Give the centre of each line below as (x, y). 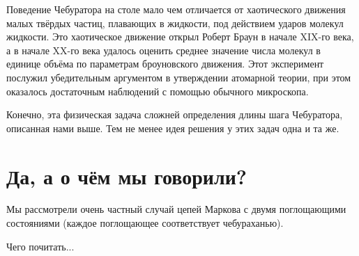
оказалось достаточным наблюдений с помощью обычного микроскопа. (158, 91)
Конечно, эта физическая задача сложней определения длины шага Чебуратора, (175, 114)
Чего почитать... (40, 246)
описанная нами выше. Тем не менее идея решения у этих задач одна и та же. (173, 128)
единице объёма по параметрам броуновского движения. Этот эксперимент (165, 64)
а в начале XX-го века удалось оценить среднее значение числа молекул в (163, 50)
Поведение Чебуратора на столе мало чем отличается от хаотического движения (176, 9)
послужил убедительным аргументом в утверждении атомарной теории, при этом (179, 77)
